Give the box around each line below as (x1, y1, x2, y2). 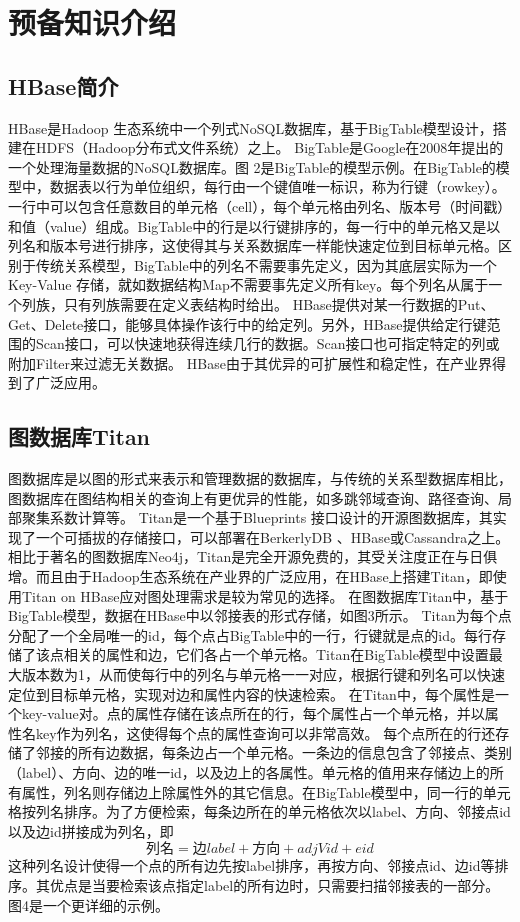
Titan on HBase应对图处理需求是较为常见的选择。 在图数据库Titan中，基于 (21, 585, 509, 606)
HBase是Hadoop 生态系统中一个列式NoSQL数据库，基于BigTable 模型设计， (8, 117, 493, 138)
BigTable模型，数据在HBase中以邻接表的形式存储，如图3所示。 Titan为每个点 (8, 605, 512, 626)
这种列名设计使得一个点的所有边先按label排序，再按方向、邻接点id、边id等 (8, 855, 495, 876)
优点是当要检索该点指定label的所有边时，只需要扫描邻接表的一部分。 (49, 874, 500, 895)
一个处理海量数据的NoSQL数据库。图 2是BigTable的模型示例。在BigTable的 (8, 156, 496, 177)
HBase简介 (8, 70, 119, 101)
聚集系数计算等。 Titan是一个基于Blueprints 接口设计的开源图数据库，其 (21, 507, 493, 528)
